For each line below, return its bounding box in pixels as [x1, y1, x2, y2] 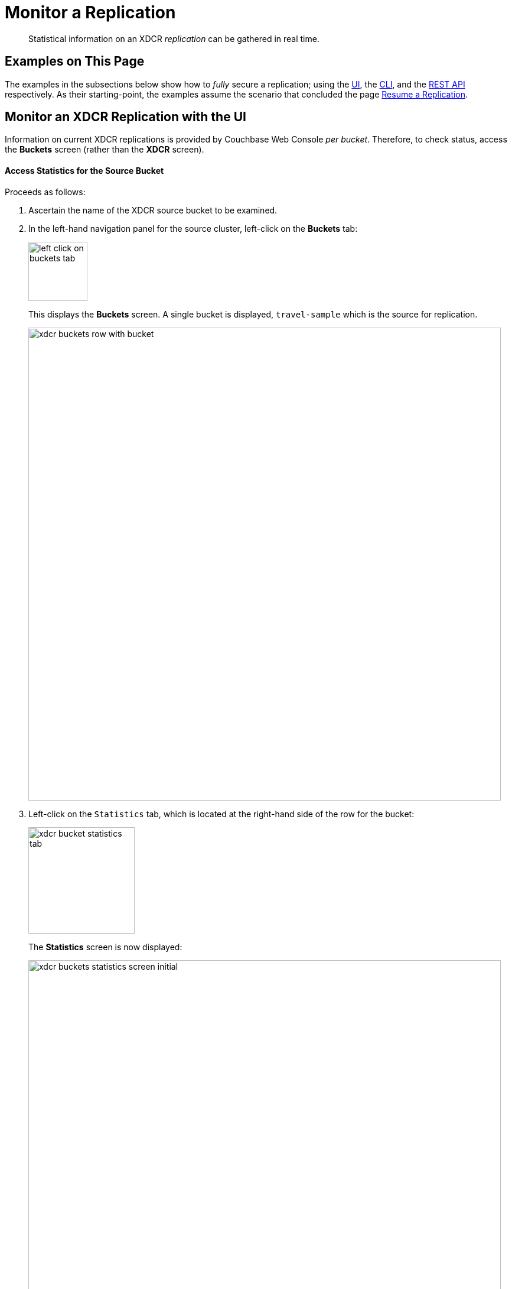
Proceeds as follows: [5, 186, 86, 197]
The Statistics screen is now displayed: [28, 941, 182, 952]
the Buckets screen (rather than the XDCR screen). [5, 144, 204, 155]
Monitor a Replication [5, 2, 176, 22]
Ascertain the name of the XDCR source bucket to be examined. [28, 205, 278, 215]
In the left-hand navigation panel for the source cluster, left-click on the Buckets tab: [28, 223, 358, 234]
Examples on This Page [5, 54, 145, 69]
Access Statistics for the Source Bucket [5, 166, 164, 176]
